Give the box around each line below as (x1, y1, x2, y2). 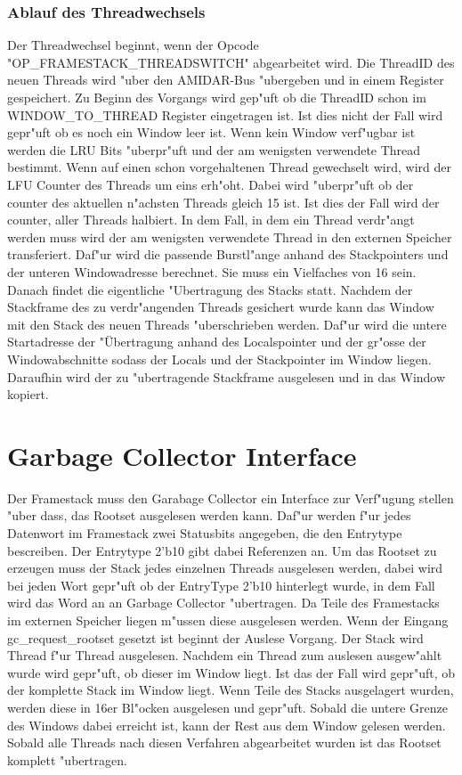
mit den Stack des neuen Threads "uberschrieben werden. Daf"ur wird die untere (7, 314, 447, 333)
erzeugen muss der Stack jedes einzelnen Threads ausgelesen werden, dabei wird (7, 559, 443, 577)
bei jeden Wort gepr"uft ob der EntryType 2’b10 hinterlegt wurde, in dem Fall (7, 575, 435, 594)
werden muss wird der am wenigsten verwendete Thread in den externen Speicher (7, 227, 452, 246)
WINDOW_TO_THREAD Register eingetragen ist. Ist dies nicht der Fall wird (7, 105, 443, 124)
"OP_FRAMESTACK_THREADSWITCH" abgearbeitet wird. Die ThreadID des (7, 53, 455, 71)
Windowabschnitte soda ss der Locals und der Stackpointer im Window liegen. (7, 349, 432, 368)
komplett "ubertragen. (7, 750, 127, 769)
